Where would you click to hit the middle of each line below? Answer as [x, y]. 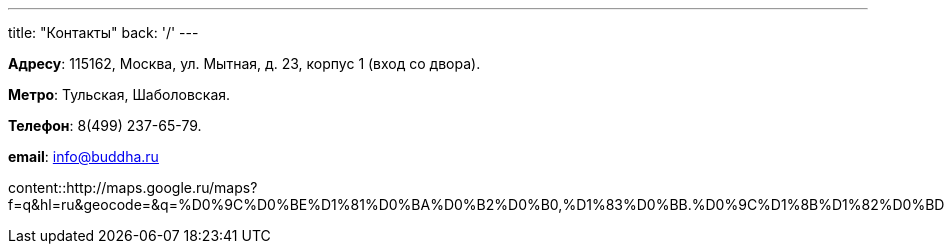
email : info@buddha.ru [83, 156]
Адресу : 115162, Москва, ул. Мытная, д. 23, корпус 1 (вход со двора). [244, 63]
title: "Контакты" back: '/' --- [103, 32]
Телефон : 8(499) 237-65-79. [105, 125]
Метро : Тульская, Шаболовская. [119, 94]
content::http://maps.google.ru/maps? [133, 187]
